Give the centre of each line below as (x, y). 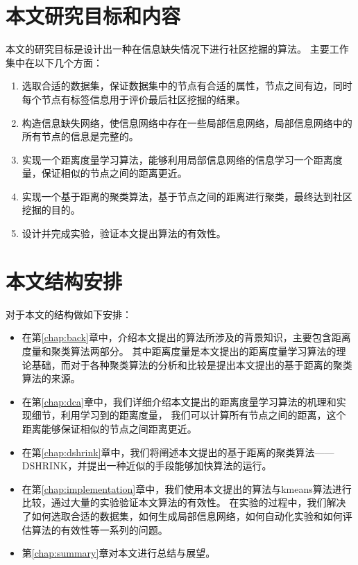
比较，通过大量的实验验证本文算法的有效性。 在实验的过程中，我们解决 (184, 502)
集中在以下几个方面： (54, 62)
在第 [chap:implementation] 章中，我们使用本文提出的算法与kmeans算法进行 (187, 488)
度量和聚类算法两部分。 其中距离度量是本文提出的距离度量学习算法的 (179, 350)
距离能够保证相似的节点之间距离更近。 (109, 428)
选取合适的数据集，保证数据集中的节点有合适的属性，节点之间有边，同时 (187, 86)
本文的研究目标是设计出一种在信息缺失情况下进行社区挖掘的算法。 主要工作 (177, 49)
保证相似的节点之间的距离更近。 (114, 173)
